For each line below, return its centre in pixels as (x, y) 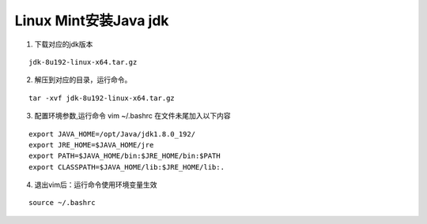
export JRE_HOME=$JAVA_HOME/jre (91, 145)
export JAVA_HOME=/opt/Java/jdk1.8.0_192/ (112, 134)
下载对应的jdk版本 (64, 44)
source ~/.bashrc (62, 203)
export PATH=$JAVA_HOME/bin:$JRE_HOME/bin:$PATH (125, 156)
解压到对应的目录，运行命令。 (83, 80)
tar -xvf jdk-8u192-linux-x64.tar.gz (102, 98)
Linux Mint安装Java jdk (92, 21)
